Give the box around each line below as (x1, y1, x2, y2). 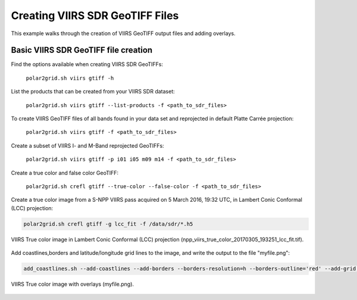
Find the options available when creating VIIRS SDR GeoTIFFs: (11, 61, 164, 68)
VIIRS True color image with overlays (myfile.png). (11, 280, 134, 288)
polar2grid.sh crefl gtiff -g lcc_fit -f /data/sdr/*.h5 (23, 220, 193, 227)
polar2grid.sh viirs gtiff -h (26, 74, 114, 82)
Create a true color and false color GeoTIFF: (11, 169, 119, 176)
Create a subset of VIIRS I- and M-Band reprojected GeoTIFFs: (11, 142, 164, 149)
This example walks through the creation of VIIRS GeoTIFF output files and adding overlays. (11, 30, 236, 37)
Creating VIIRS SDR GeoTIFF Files (11, 9, 179, 22)
